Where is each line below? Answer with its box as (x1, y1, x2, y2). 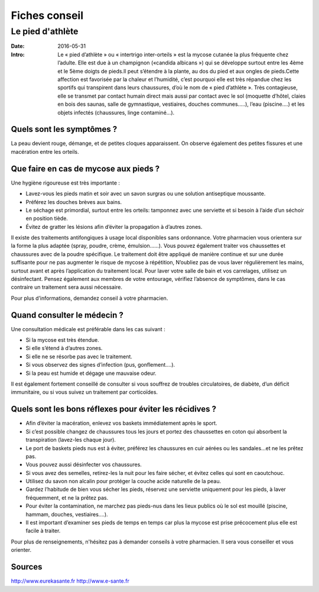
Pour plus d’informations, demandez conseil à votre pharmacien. (11, 295, 168, 302)
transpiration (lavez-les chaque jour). (25, 436, 116, 444)
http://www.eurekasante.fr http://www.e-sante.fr (11, 577, 129, 585)
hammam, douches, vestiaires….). (25, 510, 109, 517)
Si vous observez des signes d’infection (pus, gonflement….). (25, 361, 175, 368)
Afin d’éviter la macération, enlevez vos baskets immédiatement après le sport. (25, 420, 218, 427)
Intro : (11, 51, 25, 58)
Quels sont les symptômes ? (11, 124, 118, 134)
